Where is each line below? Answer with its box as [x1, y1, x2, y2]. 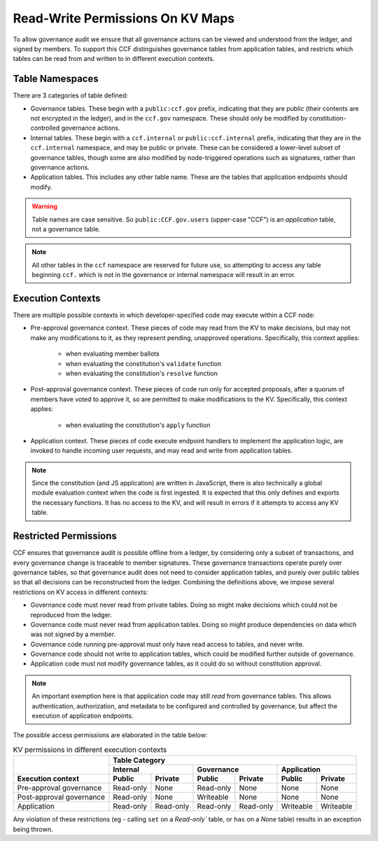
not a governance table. [31, 224, 101, 233]
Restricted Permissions [13, 530, 117, 542]
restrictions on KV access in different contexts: [13, 588, 148, 596]
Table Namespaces [13, 73, 99, 85]
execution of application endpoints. [31, 712, 134, 720]
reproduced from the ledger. [30, 610, 112, 619]
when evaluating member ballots [65, 349, 160, 358]
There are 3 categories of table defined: [13, 91, 129, 100]
